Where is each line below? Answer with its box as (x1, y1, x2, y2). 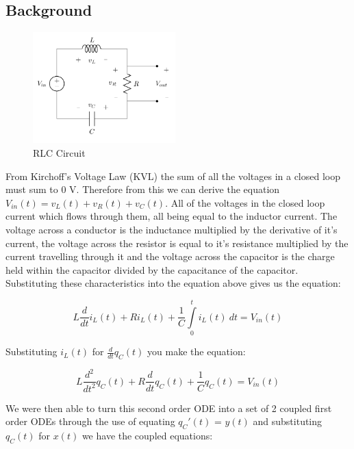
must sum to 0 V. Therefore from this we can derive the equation (5, 182, 280, 196)
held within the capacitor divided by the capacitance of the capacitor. (5, 262, 299, 277)
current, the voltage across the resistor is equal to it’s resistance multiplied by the (5, 235, 349, 250)
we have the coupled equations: (81, 428, 213, 443)
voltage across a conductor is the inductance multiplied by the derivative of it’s (5, 222, 338, 237)
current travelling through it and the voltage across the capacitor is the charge (5, 249, 335, 264)
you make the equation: (147, 344, 246, 359)
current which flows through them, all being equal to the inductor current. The (5, 209, 338, 223)
